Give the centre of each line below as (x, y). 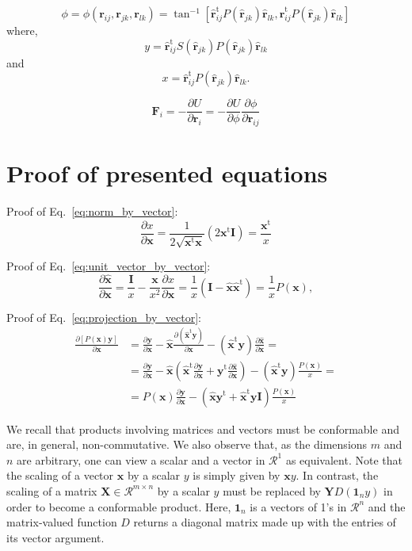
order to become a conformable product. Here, (119, 506)
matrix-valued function (62, 522)
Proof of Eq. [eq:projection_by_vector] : (104, 317)
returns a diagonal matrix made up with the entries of (265, 522)
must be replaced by (272, 490)
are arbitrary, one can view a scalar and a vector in (141, 459)
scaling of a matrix (52, 490)
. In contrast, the (337, 475)
